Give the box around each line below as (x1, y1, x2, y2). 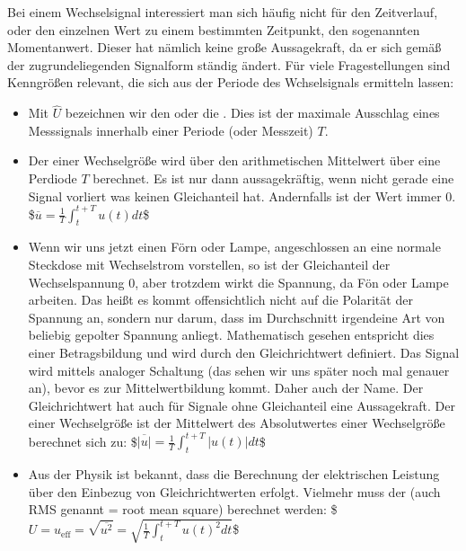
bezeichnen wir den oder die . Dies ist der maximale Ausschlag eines (65, 103, 440, 122)
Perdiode (28, 168, 77, 187)
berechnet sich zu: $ (28, 431, 137, 450)
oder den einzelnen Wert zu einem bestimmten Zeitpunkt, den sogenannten (7, 20, 420, 39)
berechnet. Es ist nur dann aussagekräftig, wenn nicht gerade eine (92, 168, 454, 187)
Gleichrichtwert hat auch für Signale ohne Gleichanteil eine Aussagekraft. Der (28, 395, 455, 414)
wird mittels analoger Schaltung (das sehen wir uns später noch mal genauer (28, 360, 450, 379)
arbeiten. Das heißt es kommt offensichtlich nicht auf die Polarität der (28, 290, 413, 309)
